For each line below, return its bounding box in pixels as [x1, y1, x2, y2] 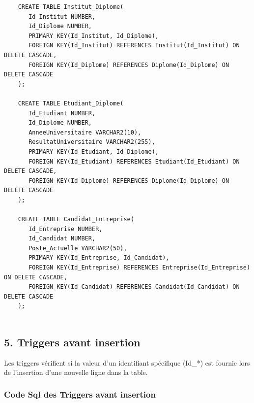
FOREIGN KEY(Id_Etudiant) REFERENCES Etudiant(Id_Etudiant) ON [28, 158, 240, 165]
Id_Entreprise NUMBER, [28, 225, 103, 233]
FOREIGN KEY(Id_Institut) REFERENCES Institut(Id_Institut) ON [28, 42, 240, 49]
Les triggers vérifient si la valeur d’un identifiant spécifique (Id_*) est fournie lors [4, 357, 250, 368]
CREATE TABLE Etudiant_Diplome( [18, 100, 124, 107]
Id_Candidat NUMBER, [28, 235, 96, 242]
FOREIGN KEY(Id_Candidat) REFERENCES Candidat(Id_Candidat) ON [28, 283, 240, 291]
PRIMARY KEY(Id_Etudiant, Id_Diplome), [28, 148, 159, 155]
